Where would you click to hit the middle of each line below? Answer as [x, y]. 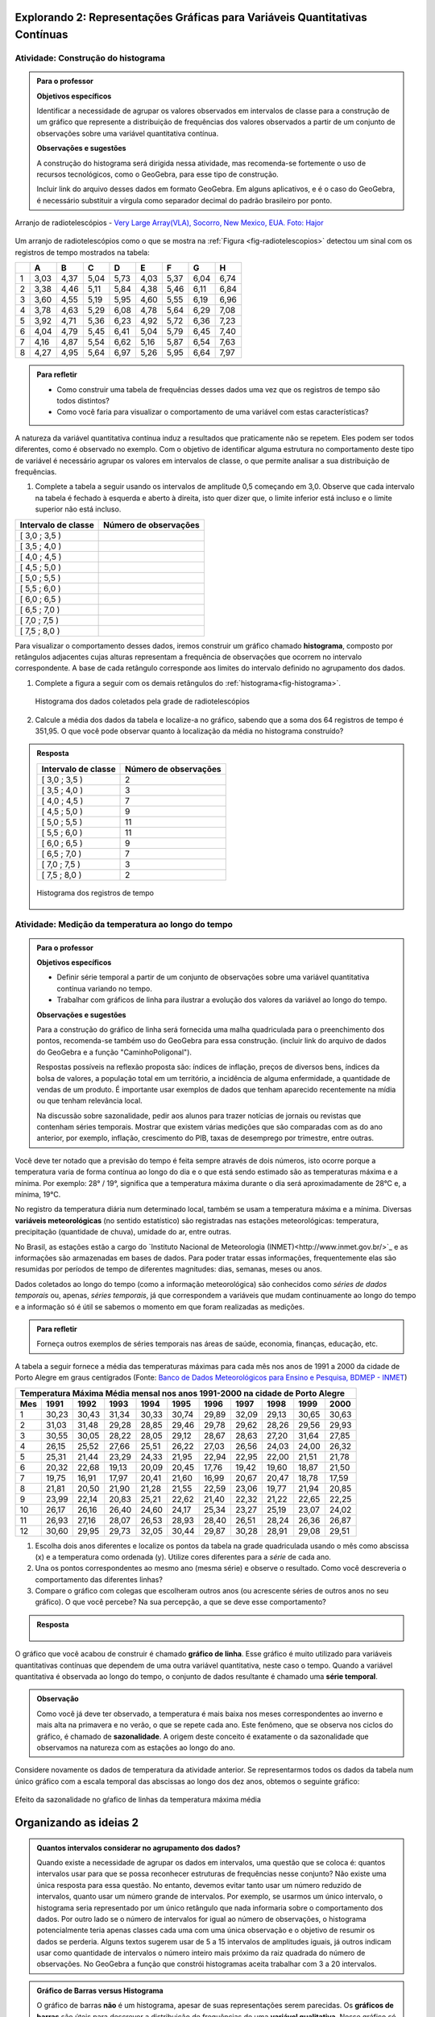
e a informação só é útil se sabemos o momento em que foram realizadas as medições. [160, 1306]
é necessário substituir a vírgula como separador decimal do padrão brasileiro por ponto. [184, 200]
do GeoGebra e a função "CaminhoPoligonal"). [114, 1052]
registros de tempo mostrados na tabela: [83, 252]
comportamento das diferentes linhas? [99, 1579]
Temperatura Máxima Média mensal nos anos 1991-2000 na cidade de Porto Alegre [182, 1393]
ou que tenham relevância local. [89, 1100]
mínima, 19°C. [38, 1195]
